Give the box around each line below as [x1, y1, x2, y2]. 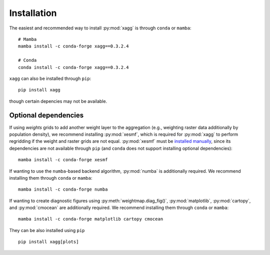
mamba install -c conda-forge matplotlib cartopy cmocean [18, 216, 163, 222]
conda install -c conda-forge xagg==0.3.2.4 [18, 64, 129, 70]
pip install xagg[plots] [18, 239, 79, 245]
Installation [9, 7, 57, 18]
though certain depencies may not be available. [9, 98, 107, 104]
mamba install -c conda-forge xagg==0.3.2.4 [18, 43, 129, 49]
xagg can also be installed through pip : [9, 75, 91, 81]
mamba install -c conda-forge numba [18, 187, 108, 192]
